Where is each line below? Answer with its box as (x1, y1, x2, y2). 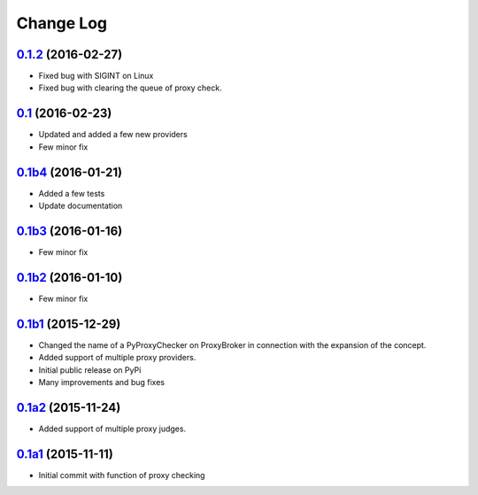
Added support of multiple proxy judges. (38, 423, 186, 434)
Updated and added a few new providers (38, 129, 188, 140)
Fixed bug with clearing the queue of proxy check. (38, 82, 222, 93)
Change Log (16, 13, 108, 33)
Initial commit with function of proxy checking (38, 469, 205, 480)
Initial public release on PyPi (38, 364, 142, 375)
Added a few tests (38, 188, 105, 198)
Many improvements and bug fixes (38, 376, 166, 387)
